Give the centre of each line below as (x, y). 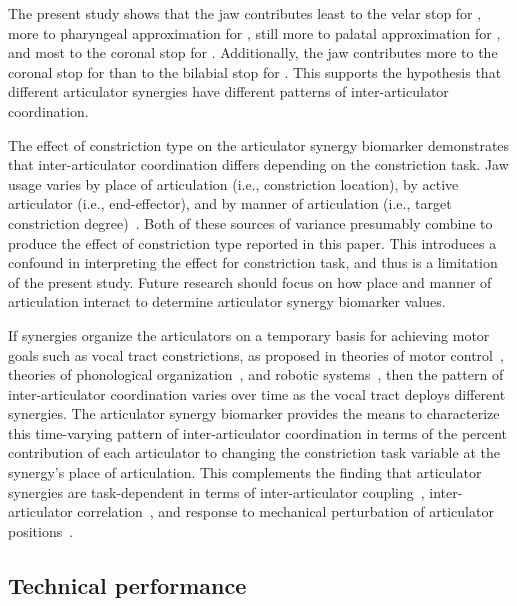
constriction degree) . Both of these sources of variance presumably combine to (250, 222)
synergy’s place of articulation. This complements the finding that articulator (245, 472)
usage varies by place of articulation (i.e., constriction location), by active (233, 183)
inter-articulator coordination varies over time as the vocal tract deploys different (257, 393)
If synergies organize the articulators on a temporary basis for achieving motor (249, 334)
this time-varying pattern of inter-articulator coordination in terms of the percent (258, 432)
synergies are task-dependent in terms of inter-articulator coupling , (216, 491)
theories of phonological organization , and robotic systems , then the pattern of (256, 374)
